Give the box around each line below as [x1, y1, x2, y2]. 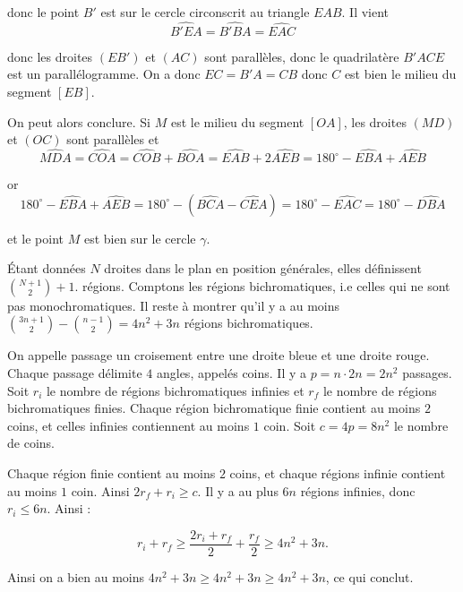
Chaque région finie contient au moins [7, 463, 216, 482]
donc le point [7, 3, 80, 21]
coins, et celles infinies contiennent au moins [7, 416, 250, 434]
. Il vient [341, 3, 390, 21]
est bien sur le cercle [83, 228, 196, 247]
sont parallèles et [66, 130, 159, 149]
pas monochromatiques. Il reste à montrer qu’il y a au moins [7, 296, 340, 314]
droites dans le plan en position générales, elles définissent [104, 259, 422, 278]
